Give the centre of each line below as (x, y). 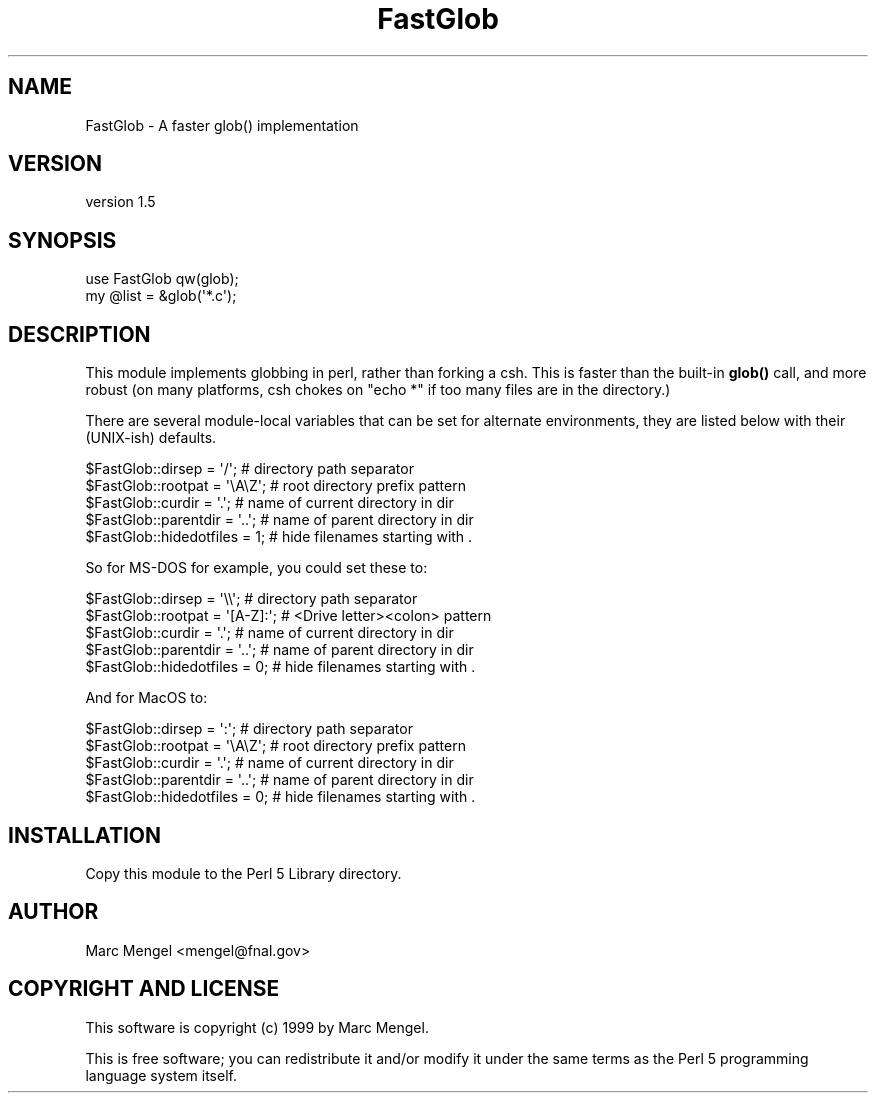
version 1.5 (120, 202)
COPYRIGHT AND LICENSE (144, 989)
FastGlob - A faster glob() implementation (222, 125)
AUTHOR (53, 912)
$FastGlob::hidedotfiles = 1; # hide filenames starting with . (279, 537)
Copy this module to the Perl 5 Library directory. (243, 873)
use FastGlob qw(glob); (162, 279)
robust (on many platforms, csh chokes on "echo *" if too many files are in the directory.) (378, 390)
